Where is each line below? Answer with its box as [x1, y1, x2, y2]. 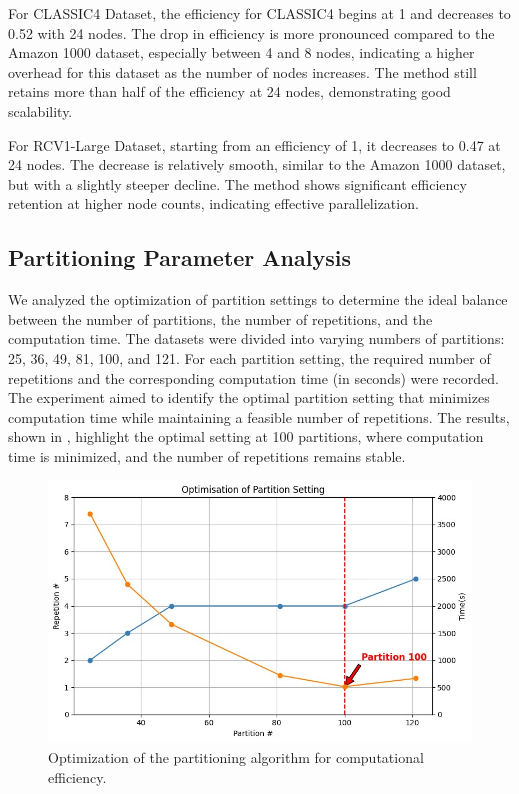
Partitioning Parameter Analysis [8, 242, 351, 273]
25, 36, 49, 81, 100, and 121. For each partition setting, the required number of [8, 347, 491, 368]
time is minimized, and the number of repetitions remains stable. [8, 445, 406, 466]
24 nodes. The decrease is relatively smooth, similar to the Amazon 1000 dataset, [8, 154, 506, 175]
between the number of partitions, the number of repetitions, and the [8, 308, 433, 329]
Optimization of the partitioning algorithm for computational [48, 747, 424, 768]
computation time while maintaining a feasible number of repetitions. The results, [8, 406, 510, 427]
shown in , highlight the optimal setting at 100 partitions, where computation [8, 426, 484, 447]
